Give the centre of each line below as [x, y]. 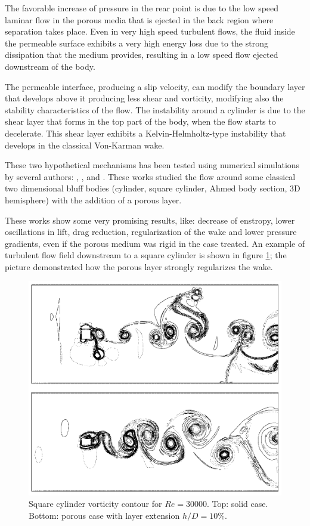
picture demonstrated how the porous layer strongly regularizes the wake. [139, 266]
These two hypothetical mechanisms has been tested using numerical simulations [152, 165]
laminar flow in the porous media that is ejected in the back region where [139, 19]
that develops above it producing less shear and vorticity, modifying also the [144, 98]
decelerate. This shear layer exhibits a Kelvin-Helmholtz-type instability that [145, 133]
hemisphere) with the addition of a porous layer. [93, 199]
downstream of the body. [50, 66]
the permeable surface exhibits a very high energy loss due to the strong [137, 43]
